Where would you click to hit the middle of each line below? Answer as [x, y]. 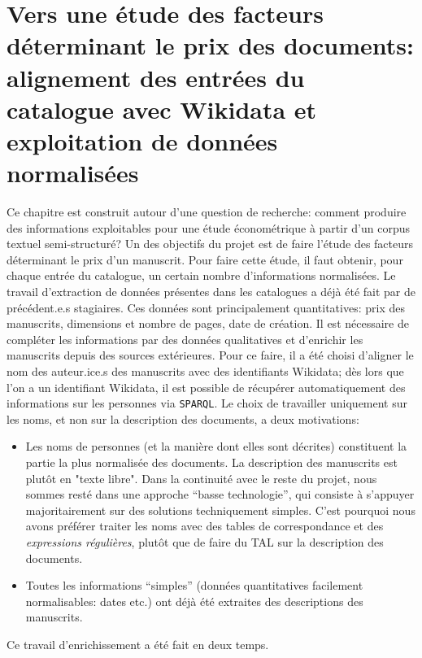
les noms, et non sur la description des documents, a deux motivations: [183, 418]
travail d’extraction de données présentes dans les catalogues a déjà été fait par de [211, 292]
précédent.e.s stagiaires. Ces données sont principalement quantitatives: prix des [206, 307]
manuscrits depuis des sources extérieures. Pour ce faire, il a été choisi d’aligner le [210, 355]
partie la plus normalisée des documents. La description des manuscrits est [211, 462]
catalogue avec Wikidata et [162, 109]
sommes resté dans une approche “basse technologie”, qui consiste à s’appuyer [220, 494]
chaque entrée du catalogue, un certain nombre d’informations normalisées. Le [201, 275]
